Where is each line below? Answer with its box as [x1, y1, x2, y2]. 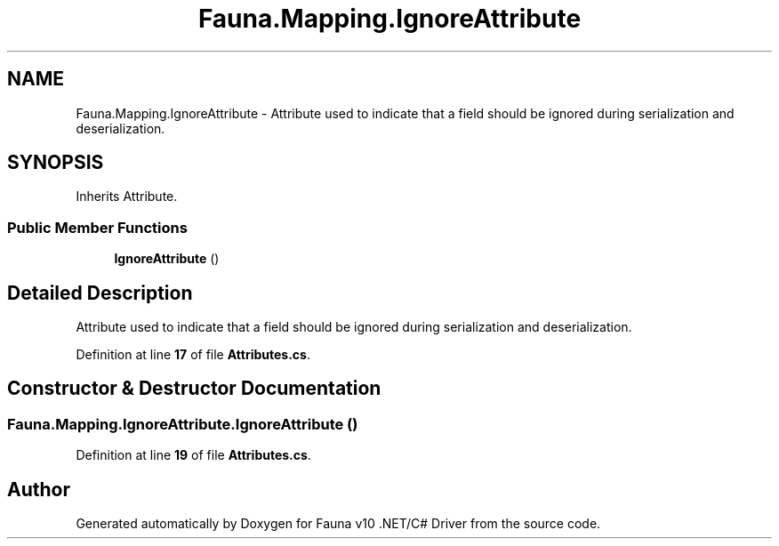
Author [7, 478, 70, 501]
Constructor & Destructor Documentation [7, 377, 381, 400]
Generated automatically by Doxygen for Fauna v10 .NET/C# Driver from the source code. [76, 516, 601, 532]
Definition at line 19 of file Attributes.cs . [76, 447, 311, 463]
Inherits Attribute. [76, 189, 178, 205]
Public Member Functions [7, 218, 188, 237]
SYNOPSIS [7, 151, 104, 174]
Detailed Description [7, 281, 193, 304]
